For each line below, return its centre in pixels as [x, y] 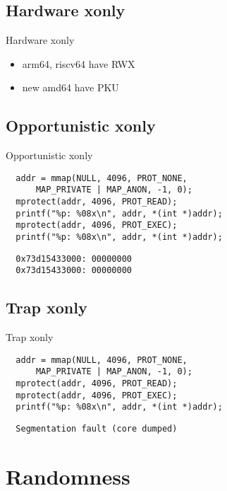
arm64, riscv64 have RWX [79, 63]
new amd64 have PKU [70, 87]
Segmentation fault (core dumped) [97, 429]
